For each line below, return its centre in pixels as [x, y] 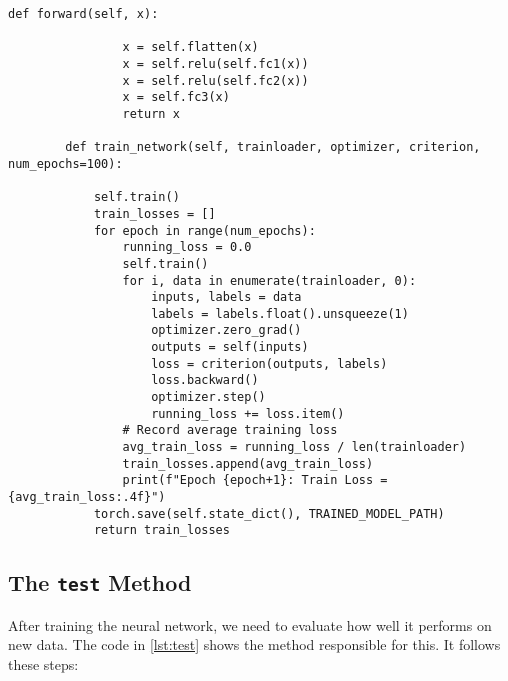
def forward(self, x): [83, 14]
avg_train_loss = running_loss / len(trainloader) [294, 447]
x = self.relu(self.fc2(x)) [215, 80]
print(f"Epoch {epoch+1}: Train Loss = [255, 480]
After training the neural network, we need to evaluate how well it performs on [250, 624]
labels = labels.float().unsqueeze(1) [280, 313]
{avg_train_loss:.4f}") [87, 497]
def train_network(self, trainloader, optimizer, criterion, [273, 147]
